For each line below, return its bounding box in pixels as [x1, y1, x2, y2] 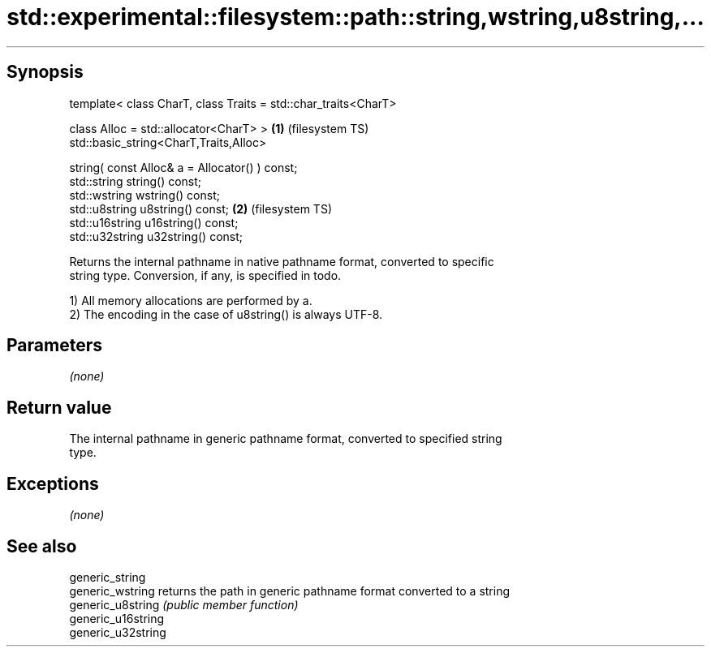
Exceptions [6, 473, 99, 494]
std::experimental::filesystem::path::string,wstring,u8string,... [6, 3, 705, 31]
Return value [6, 397, 112, 418]
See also [6, 535, 77, 556]
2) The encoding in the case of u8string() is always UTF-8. [69, 307, 383, 321]
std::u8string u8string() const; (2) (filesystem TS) [69, 201, 332, 216]
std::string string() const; [69, 174, 202, 188]
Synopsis [6, 62, 84, 83]
